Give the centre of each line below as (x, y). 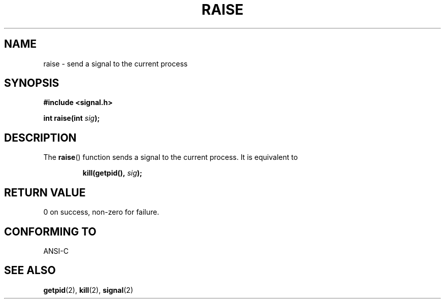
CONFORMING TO (50, 231)
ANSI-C (56, 251)
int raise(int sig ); (72, 118)
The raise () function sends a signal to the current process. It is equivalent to (171, 157)
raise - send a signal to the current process (116, 63)
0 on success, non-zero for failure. (101, 212)
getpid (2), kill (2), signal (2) (88, 290)
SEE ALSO (30, 271)
